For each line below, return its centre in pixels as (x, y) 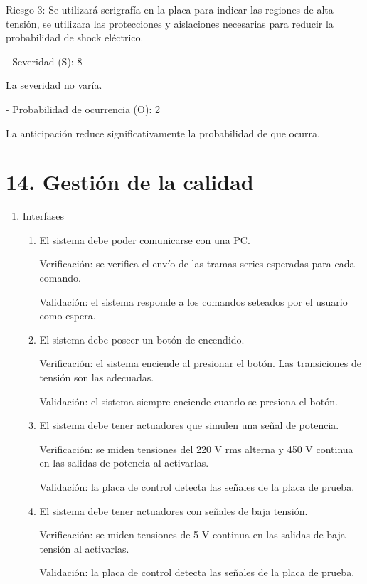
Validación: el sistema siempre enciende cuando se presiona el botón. (188, 401)
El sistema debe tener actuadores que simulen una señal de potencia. (189, 425)
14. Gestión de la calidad (130, 182)
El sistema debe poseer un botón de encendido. (142, 339)
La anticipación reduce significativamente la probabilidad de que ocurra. (163, 133)
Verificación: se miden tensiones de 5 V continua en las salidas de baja (192, 535)
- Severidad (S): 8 (44, 61)
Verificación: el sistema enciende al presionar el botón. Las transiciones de (200, 363)
